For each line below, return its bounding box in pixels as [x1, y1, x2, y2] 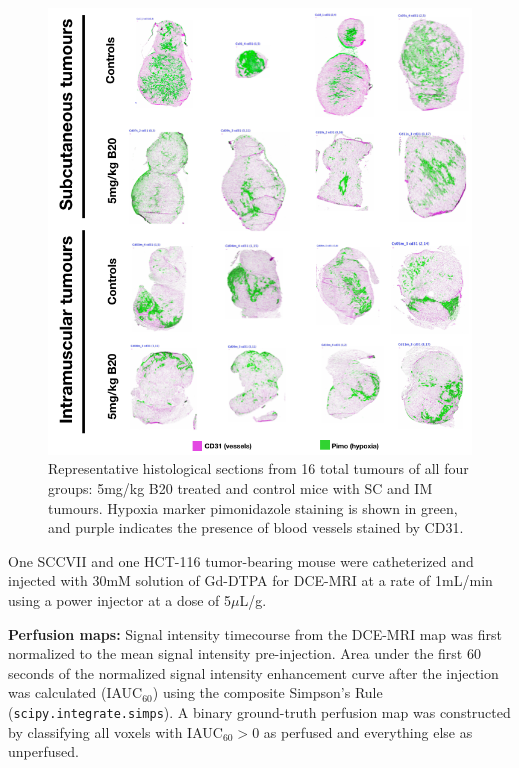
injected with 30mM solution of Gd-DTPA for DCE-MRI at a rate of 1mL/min [8, 570, 493, 591]
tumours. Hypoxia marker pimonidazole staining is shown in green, [48, 497, 458, 518]
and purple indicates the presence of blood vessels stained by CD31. [48, 517, 464, 538]
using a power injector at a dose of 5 [8, 590, 232, 611]
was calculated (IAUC [8, 682, 143, 703]
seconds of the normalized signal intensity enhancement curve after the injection [8, 662, 499, 683]
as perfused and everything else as [263, 721, 473, 742]
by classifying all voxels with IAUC [8, 721, 223, 742]
